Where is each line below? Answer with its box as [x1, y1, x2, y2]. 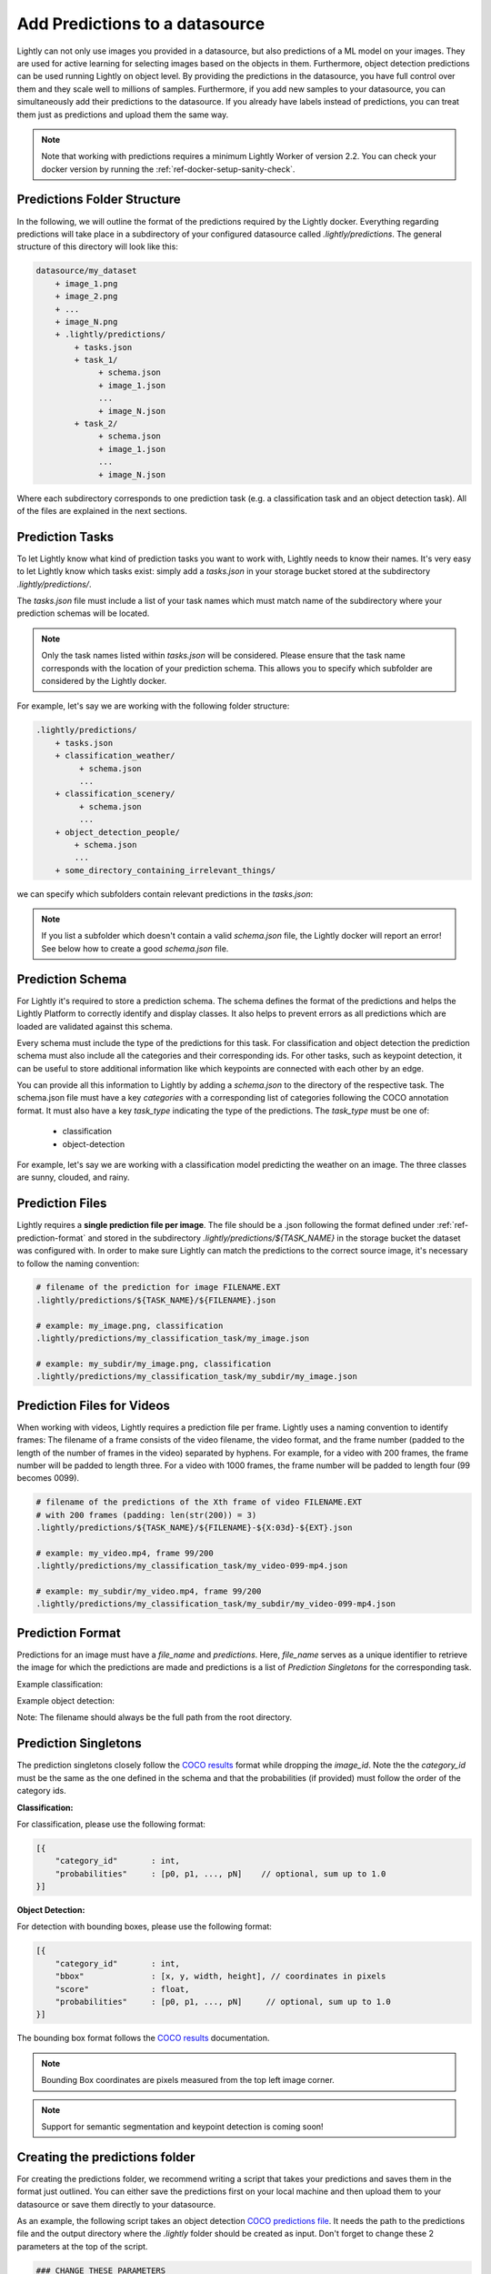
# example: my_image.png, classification [35, 1320, 224, 1331]
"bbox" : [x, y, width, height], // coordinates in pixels [55, 1971, 386, 1982]
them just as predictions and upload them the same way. [16, 109, 229, 120]
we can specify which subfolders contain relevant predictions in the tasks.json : [16, 888, 314, 900]
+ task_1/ [74, 355, 118, 366]
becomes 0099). [16, 1473, 80, 1484]
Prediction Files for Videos [16, 1397, 170, 1414]
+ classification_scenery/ [55, 789, 176, 800]
